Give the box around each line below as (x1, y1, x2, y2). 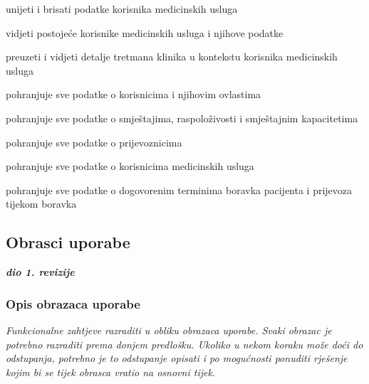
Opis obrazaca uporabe (6, 294, 140, 312)
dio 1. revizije (6, 265, 75, 279)
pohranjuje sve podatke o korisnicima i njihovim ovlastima (6, 87, 261, 102)
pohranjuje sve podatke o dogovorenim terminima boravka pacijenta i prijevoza (6, 182, 353, 197)
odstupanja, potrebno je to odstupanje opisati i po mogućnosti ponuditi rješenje (6, 351, 348, 366)
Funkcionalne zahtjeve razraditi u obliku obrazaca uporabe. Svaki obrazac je (6, 322, 332, 337)
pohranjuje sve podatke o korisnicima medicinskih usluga (6, 159, 254, 174)
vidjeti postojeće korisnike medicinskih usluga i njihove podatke (6, 25, 284, 40)
